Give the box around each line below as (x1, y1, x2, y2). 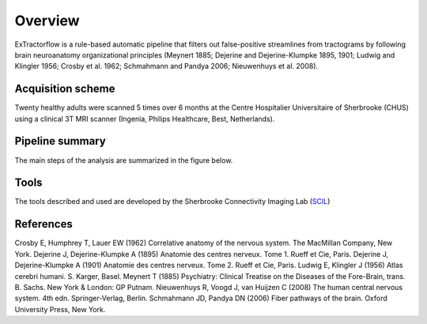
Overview (14, 12, 80, 29)
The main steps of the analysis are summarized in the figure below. (14, 155, 233, 165)
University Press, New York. (14, 304, 106, 314)
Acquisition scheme (14, 82, 115, 96)
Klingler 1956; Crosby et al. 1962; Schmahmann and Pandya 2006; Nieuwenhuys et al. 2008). (14, 62, 319, 71)
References (14, 217, 73, 231)
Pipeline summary (14, 134, 106, 148)
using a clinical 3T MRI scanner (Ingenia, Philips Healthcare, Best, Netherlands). (14, 114, 275, 123)
